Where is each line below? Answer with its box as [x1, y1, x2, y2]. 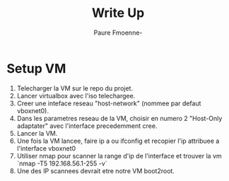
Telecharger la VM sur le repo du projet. [16, 83, 134, 93]
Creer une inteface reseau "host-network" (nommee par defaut [16, 99, 201, 107]
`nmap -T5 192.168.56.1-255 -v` [16, 159, 107, 168]
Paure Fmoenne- [93, 28, 143, 37]
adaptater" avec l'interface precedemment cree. [16, 122, 158, 130]
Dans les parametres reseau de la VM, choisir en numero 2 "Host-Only [16, 114, 223, 122]
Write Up [91, 5, 145, 21]
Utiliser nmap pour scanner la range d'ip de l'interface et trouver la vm [16, 151, 222, 160]
